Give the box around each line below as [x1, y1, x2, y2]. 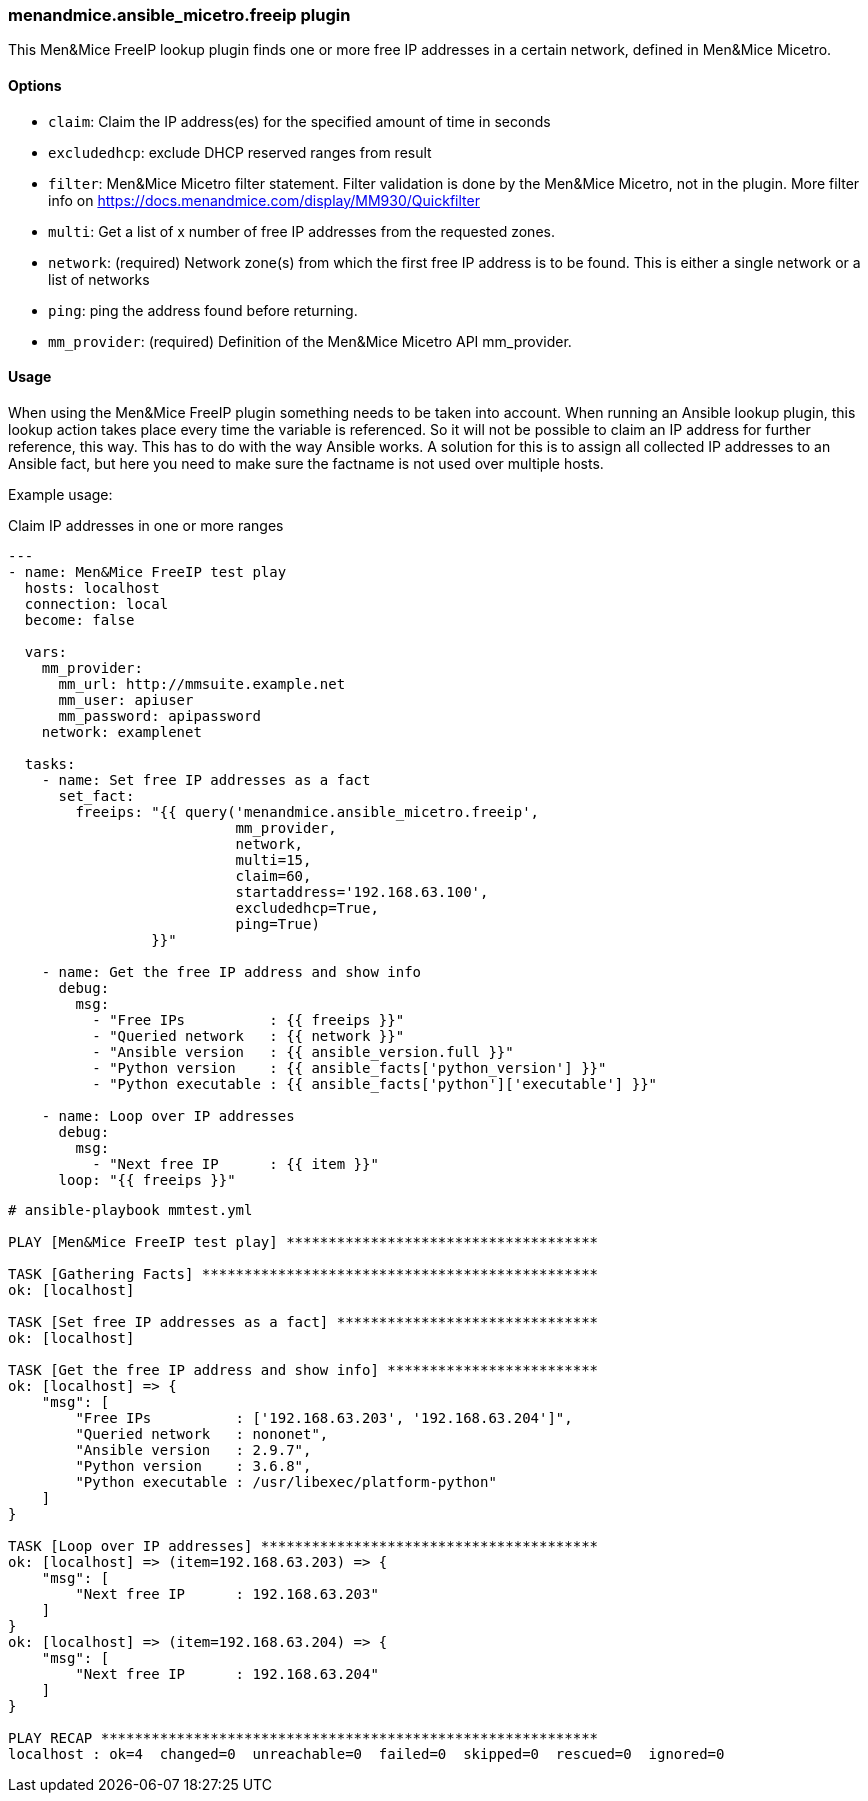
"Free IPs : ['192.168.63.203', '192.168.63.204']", [75, 1409, 573, 1426]
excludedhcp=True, [235, 899, 379, 916]
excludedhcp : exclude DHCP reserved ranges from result [48, 143, 432, 161]
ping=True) [235, 915, 320, 932]
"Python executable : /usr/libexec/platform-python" [75, 1473, 497, 1490]
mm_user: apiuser [58, 691, 194, 708]
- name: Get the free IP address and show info [41, 963, 422, 980]
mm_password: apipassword [58, 707, 261, 724]
